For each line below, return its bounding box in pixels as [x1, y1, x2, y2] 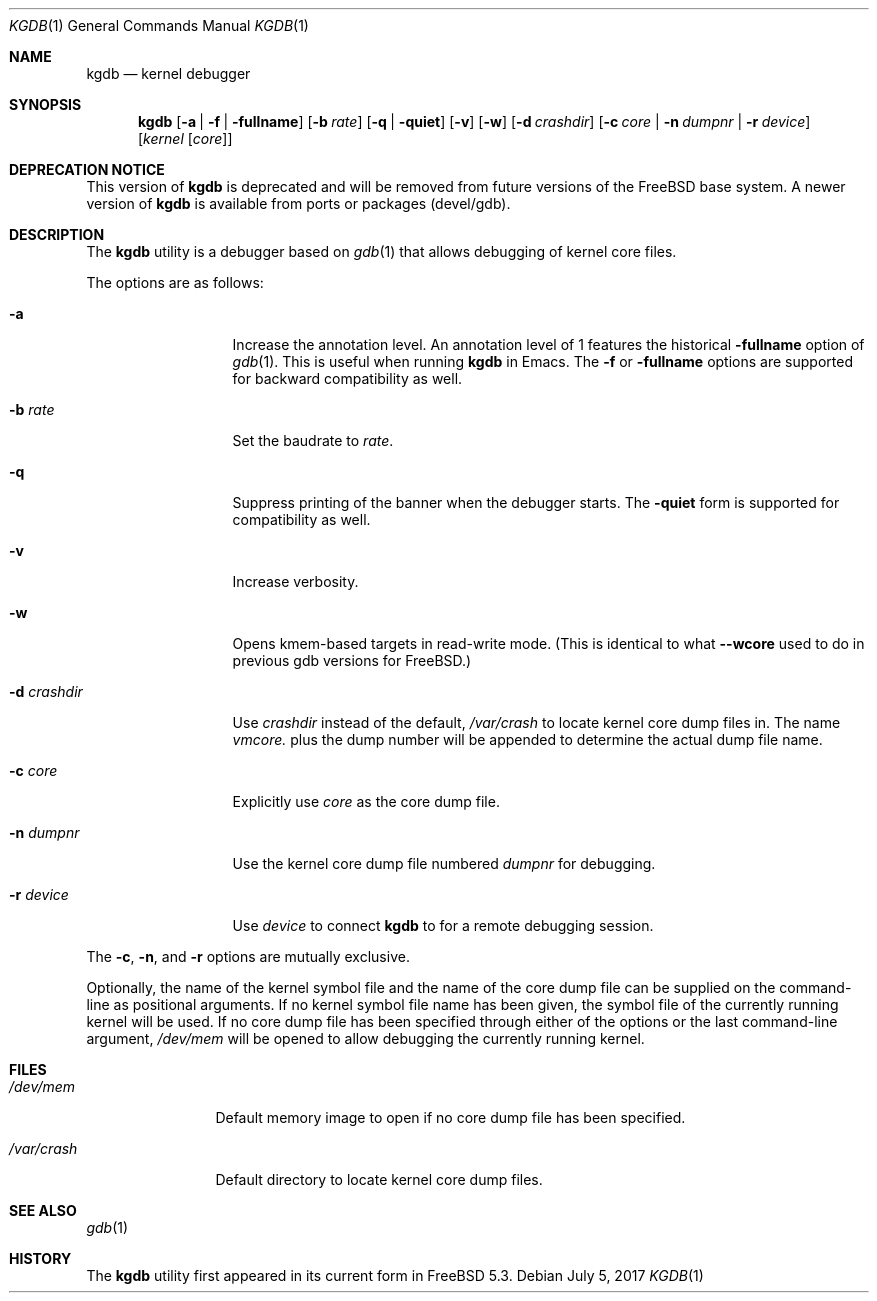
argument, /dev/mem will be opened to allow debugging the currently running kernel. [86, 1030, 645, 1047]
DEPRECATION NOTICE [9, 161, 165, 178]
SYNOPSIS [9, 96, 82, 113]
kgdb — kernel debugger [86, 65, 251, 82]
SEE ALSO [9, 1202, 77, 1219]
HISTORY [9, 1250, 72, 1267]
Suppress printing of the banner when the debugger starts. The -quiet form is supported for [232, 494, 840, 511]
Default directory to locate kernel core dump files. [215, 1171, 543, 1188]
